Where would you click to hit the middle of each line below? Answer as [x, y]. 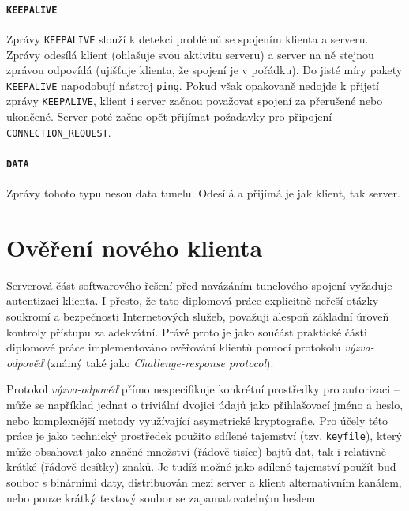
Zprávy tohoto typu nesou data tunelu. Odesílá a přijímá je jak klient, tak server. [203, 193]
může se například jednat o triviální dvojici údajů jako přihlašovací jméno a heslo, [205, 404]
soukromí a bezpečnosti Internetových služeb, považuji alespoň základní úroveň [198, 316]
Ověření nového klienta [135, 247]
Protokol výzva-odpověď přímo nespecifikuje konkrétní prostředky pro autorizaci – [203, 389]
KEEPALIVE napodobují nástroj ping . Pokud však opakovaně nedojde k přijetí [193, 85]
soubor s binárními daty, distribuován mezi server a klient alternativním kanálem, [204, 482]
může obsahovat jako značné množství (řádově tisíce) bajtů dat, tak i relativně [196, 451]
